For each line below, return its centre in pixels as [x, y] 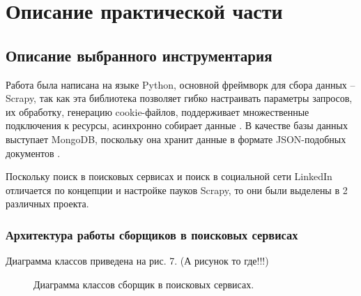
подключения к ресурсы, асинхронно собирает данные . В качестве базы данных [177, 125]
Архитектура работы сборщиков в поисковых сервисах [152, 234]
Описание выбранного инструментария [139, 55]
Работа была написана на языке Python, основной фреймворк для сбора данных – [180, 84]
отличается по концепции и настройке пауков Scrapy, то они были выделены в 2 [177, 190]
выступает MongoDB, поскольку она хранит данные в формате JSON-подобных [176, 139]
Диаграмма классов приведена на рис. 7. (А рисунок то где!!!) [137, 261]
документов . [33, 153]
